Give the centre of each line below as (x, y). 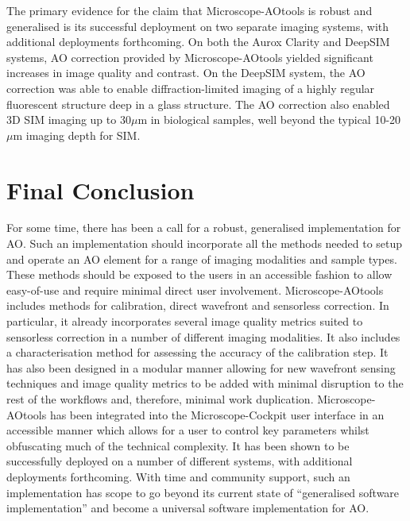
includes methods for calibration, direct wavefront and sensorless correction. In (198, 305)
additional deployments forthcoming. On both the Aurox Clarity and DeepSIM (198, 42)
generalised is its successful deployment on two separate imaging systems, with (198, 26)
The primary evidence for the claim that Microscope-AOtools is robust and (190, 10)
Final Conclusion (101, 189)
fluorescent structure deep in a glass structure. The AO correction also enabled (198, 104)
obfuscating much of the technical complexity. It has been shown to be (178, 445)
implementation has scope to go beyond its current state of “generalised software (203, 492)
